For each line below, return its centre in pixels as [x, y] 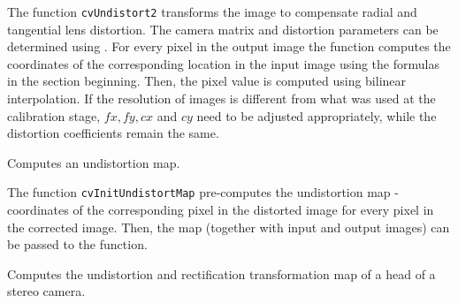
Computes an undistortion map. [94, 162]
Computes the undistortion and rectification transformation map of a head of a [221, 273]
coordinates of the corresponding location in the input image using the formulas [223, 63]
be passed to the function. [77, 244]
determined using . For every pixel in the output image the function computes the [229, 46]
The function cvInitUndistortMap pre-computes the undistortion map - [203, 192]
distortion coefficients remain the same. [113, 133]
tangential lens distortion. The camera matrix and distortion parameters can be [223, 29]
